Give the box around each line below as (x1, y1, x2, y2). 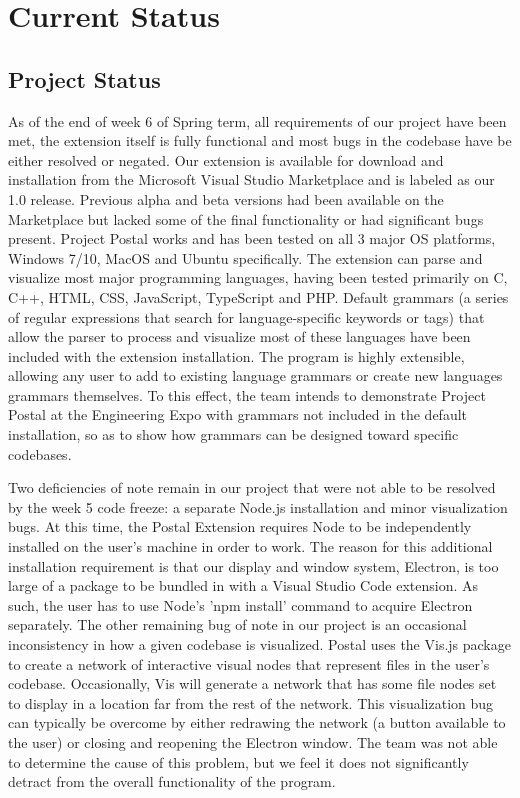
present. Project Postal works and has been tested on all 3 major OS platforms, (8, 228, 496, 249)
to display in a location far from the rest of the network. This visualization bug (8, 692, 494, 713)
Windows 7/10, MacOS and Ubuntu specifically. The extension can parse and (8, 247, 483, 268)
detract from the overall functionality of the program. (8, 771, 336, 792)
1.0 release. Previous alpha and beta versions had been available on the (8, 188, 444, 209)
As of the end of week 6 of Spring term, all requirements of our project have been (8, 110, 507, 131)
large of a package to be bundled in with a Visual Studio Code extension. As (8, 575, 479, 596)
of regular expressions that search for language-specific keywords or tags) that (8, 306, 485, 327)
